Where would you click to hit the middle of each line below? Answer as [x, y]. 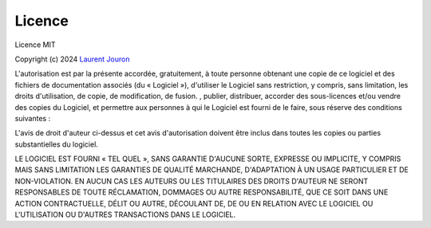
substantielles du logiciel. [57, 144]
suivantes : [33, 118]
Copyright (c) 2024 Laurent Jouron [72, 59]
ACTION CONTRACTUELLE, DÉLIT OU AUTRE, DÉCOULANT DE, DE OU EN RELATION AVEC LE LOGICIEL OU [194, 203]
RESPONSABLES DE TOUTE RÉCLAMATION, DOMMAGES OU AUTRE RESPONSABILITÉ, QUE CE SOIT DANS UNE [202, 192]
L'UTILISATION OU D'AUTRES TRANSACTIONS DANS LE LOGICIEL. [125, 214]
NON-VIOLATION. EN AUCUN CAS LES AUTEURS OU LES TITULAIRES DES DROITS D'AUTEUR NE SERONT [192, 181]
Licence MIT [35, 45]
